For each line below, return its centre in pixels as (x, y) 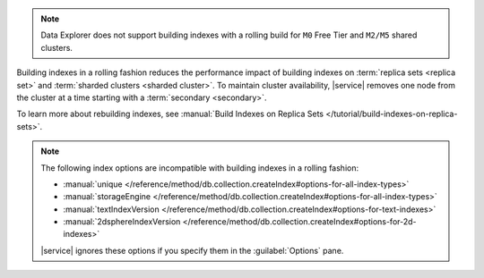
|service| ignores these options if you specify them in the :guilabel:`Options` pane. (192, 250)
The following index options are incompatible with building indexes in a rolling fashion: (199, 168)
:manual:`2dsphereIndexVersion (122, 222)
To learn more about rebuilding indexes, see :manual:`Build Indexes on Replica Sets (170, 114)
